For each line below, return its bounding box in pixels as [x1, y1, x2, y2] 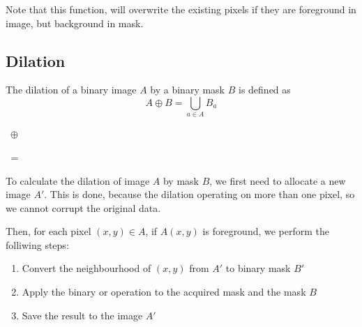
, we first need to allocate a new [209, 173, 346, 188]
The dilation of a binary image [6, 82, 137, 97]
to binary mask [225, 261, 291, 275]
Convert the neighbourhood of [22, 261, 151, 275]
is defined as [238, 82, 291, 97]
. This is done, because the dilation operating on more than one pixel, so [44, 187, 355, 201]
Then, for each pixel [6, 224, 91, 238]
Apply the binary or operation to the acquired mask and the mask [22, 284, 306, 299]
